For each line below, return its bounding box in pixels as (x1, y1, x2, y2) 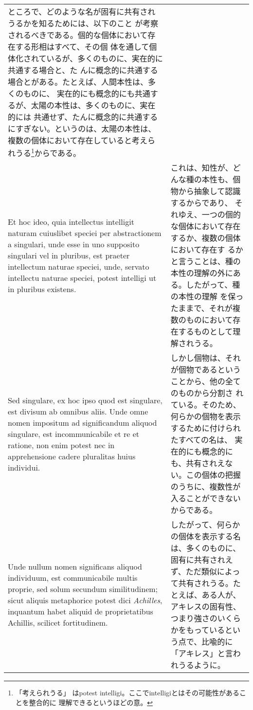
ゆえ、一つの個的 (178, 209, 241, 220)
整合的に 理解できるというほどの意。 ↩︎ (29, 697, 153, 707)
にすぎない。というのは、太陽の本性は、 (8, 123, 156, 134)
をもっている (178, 624, 225, 636)
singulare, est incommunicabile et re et (8, 428, 140, 439)
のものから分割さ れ (170, 387, 244, 399)
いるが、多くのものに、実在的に (46, 53, 163, 64)
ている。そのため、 (170, 399, 241, 411)
